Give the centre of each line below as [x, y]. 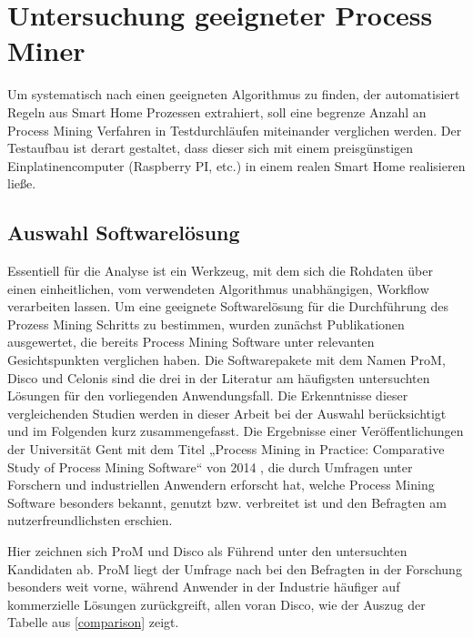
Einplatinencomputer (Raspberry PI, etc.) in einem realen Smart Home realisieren [236, 165]
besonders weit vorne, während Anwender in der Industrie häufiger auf [204, 587]
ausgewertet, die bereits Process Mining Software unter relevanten [191, 342]
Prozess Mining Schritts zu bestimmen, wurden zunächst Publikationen [206, 324]
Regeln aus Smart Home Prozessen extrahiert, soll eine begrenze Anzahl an [217, 111]
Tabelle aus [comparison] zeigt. [93, 622]
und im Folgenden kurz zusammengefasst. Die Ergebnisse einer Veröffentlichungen [236, 431]
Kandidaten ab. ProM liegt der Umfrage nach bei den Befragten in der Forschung [235, 568]
